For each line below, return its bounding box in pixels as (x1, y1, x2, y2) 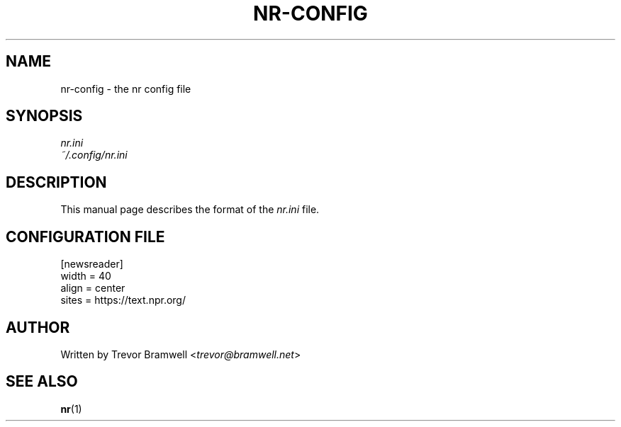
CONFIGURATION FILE (6, 227, 165, 246)
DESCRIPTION (6, 173, 107, 191)
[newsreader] (60, 258, 123, 271)
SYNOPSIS (6, 107, 83, 125)
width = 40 (60, 270, 111, 283)
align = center (60, 282, 125, 295)
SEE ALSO (6, 372, 78, 391)
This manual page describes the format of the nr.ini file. (60, 203, 320, 216)
